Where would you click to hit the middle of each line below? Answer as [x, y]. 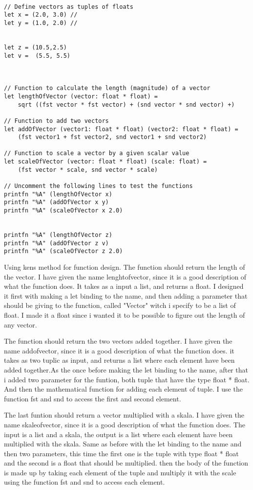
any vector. [21, 324]
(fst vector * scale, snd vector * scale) [88, 170]
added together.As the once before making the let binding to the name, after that [126, 369]
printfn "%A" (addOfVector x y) [56, 202]
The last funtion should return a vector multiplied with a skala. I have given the [124, 415]
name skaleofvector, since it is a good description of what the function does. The [125, 424]
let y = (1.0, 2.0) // [41, 23]
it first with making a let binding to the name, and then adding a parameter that [126, 295]
